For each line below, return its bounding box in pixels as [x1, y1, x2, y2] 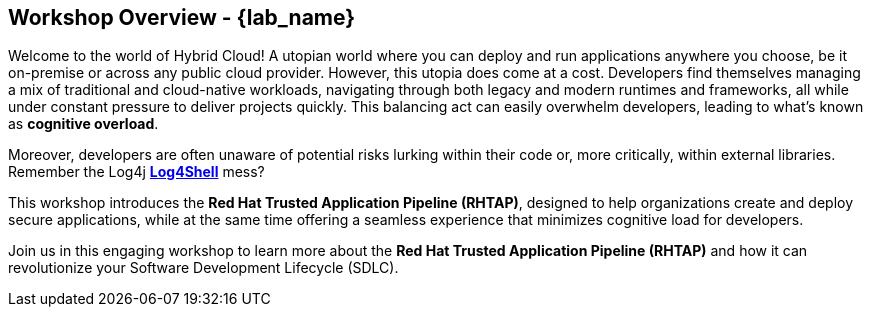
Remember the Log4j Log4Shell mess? [8, 163, 265, 181]
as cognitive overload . [8, 115, 159, 133]
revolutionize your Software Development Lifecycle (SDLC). [8, 259, 399, 277]
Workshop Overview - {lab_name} [8, 5, 356, 30]
